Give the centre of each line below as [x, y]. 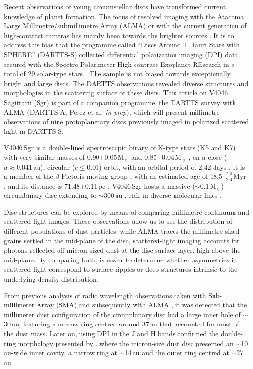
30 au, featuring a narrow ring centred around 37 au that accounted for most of [122, 324]
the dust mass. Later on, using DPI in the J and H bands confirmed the [111, 333]
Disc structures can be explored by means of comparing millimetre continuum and [127, 211]
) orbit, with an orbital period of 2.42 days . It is [172, 166]
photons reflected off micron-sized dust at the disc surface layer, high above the [122, 250]
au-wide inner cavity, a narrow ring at [60, 353]
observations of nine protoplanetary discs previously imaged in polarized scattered [126, 121]
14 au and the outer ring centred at [177, 353]
